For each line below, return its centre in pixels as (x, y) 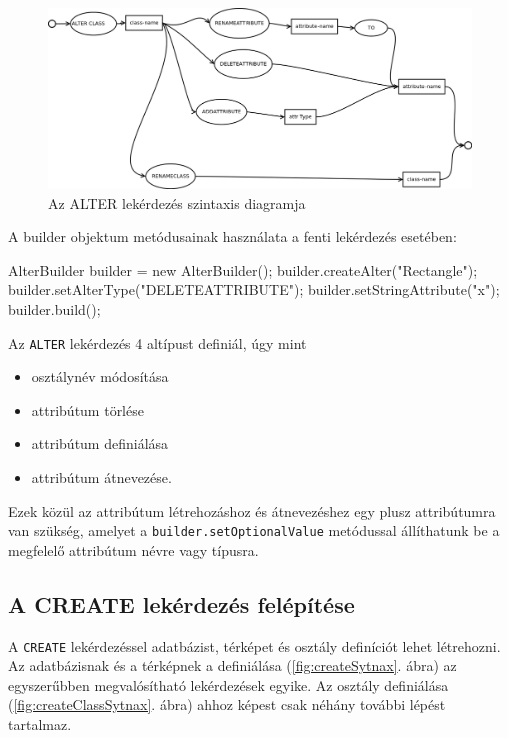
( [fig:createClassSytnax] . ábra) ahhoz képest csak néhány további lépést (227, 704)
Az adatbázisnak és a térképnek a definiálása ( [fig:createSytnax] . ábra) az (232, 665)
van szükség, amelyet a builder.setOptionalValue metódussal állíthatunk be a (254, 530)
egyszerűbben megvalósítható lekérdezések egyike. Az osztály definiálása (228, 684)
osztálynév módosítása (100, 376)
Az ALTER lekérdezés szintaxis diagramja (177, 202)
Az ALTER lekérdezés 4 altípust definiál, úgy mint (157, 342)
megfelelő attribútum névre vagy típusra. (133, 549)
